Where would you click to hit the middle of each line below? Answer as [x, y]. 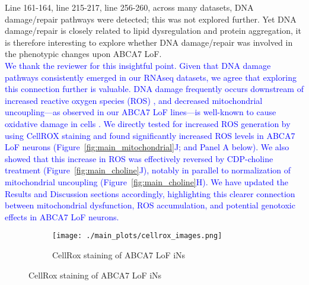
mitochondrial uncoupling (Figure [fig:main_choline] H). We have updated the [146, 181]
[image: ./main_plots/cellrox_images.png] [137, 236]
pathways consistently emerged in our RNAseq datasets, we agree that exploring [151, 77]
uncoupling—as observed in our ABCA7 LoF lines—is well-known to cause [141, 112]
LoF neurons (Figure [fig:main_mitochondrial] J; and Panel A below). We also [147, 147]
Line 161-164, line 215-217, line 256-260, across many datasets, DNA [129, 7]
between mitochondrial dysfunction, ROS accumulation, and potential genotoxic [150, 205]
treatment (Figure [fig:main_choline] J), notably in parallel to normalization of [148, 170]
